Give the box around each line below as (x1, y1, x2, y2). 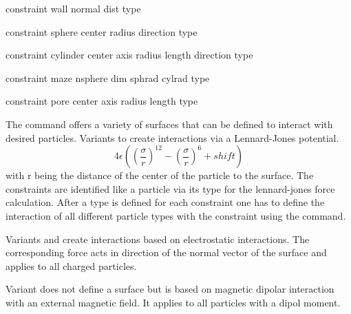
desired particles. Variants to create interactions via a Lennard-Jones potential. (6, 130, 339, 145)
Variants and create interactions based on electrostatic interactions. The (6, 231, 310, 246)
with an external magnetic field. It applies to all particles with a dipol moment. (6, 295, 341, 309)
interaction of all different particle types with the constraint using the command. (6, 208, 346, 222)
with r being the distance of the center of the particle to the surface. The (6, 168, 314, 182)
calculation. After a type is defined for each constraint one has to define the (6, 195, 325, 209)
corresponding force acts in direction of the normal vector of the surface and (6, 245, 327, 260)
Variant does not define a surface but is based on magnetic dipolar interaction (6, 282, 334, 296)
